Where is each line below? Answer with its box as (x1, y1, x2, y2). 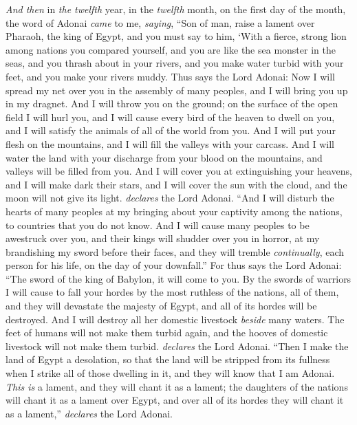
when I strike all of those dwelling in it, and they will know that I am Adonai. (6, 366, 335, 380)
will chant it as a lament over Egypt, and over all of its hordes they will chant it (6, 393, 344, 407)
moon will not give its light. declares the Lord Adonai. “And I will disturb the (6, 190, 334, 205)
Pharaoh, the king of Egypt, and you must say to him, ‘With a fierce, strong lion (6, 29, 347, 43)
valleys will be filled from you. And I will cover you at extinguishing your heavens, (6, 164, 352, 178)
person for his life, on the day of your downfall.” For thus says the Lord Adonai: (6, 258, 342, 272)
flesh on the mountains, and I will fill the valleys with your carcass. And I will (6, 136, 335, 151)
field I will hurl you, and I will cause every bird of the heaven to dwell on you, (6, 109, 335, 124)
